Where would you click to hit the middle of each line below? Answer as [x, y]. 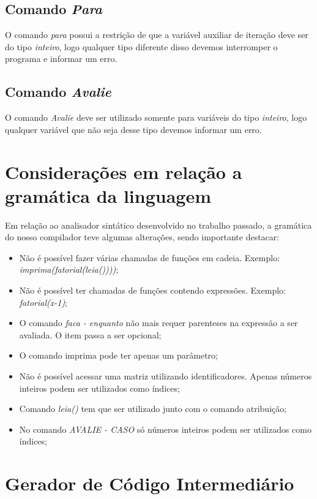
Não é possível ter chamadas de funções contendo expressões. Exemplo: [152, 290]
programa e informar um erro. [61, 59]
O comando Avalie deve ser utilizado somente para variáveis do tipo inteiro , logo [156, 117]
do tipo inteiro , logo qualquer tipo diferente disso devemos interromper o [141, 46]
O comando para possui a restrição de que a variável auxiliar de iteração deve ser [157, 35]
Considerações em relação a [124, 171]
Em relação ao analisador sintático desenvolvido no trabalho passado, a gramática [158, 225]
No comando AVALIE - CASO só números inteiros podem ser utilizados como [165, 429]
